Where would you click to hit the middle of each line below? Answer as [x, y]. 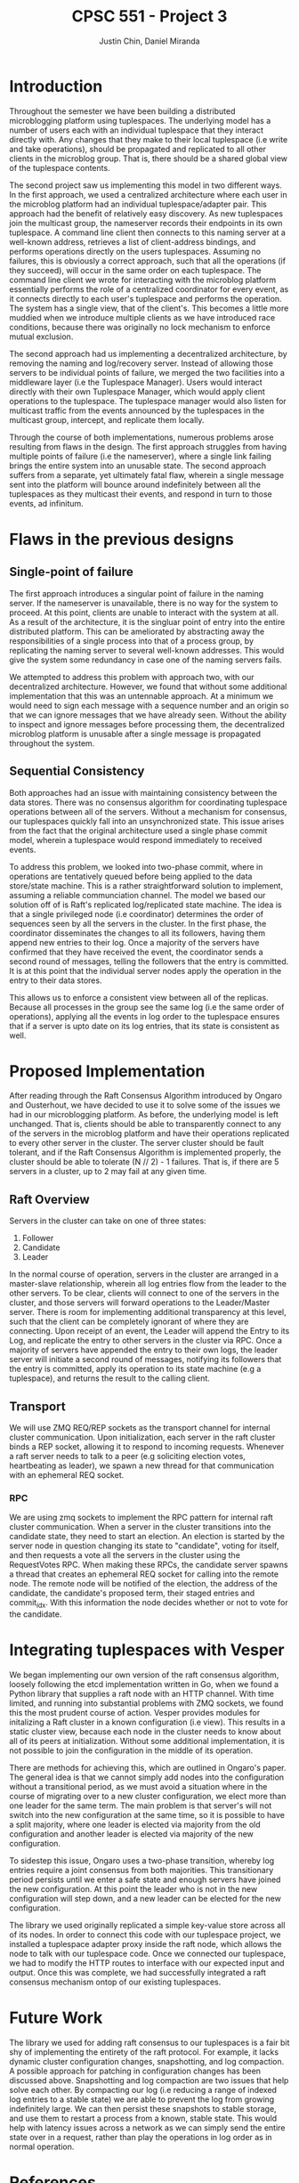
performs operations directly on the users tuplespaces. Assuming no [135, 251]
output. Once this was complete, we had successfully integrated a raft [138, 1973]
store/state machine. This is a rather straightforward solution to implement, [146, 885]
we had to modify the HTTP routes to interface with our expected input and [147, 1963]
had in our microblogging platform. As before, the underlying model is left [144, 1115]
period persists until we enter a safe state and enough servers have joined [145, 1879]
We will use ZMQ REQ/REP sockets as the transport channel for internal [140, 1428]
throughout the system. [52, 743]
